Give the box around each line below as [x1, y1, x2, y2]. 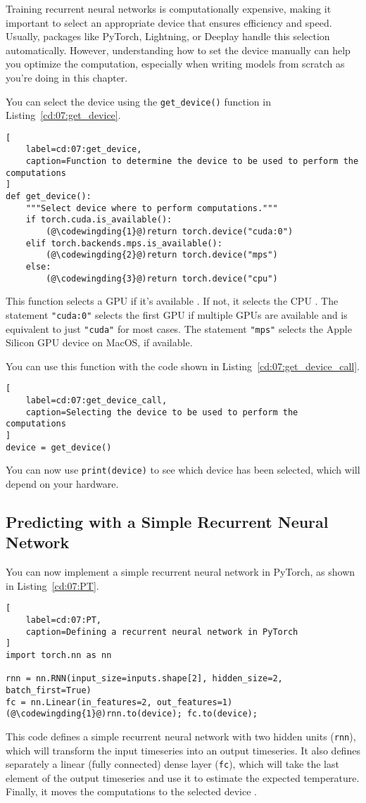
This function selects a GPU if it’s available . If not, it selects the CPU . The [6, 293, 339, 308]
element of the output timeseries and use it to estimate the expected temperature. [6, 770, 360, 785]
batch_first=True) [6, 685, 91, 695]
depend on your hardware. [6, 476, 119, 491]
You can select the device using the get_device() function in [6, 94, 271, 108]
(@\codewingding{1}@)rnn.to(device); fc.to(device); [6, 709, 258, 719]
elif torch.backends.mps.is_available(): [25, 238, 222, 248]
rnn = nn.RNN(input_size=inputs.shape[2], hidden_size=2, [6, 674, 283, 684]
